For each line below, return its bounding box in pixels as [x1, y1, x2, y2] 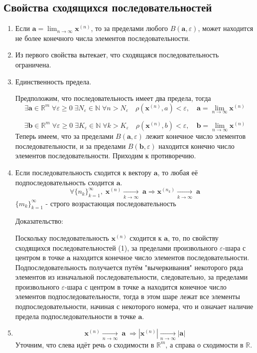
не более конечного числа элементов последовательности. [15, 32, 190, 43]
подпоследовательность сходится [15, 177, 115, 187]
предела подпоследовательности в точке [15, 311, 136, 321]
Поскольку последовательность [15, 232, 109, 243]
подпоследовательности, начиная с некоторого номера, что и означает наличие [15, 301, 254, 312]
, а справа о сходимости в [165, 339, 244, 350]
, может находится [198, 23, 254, 33]
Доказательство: [15, 216, 63, 226]
